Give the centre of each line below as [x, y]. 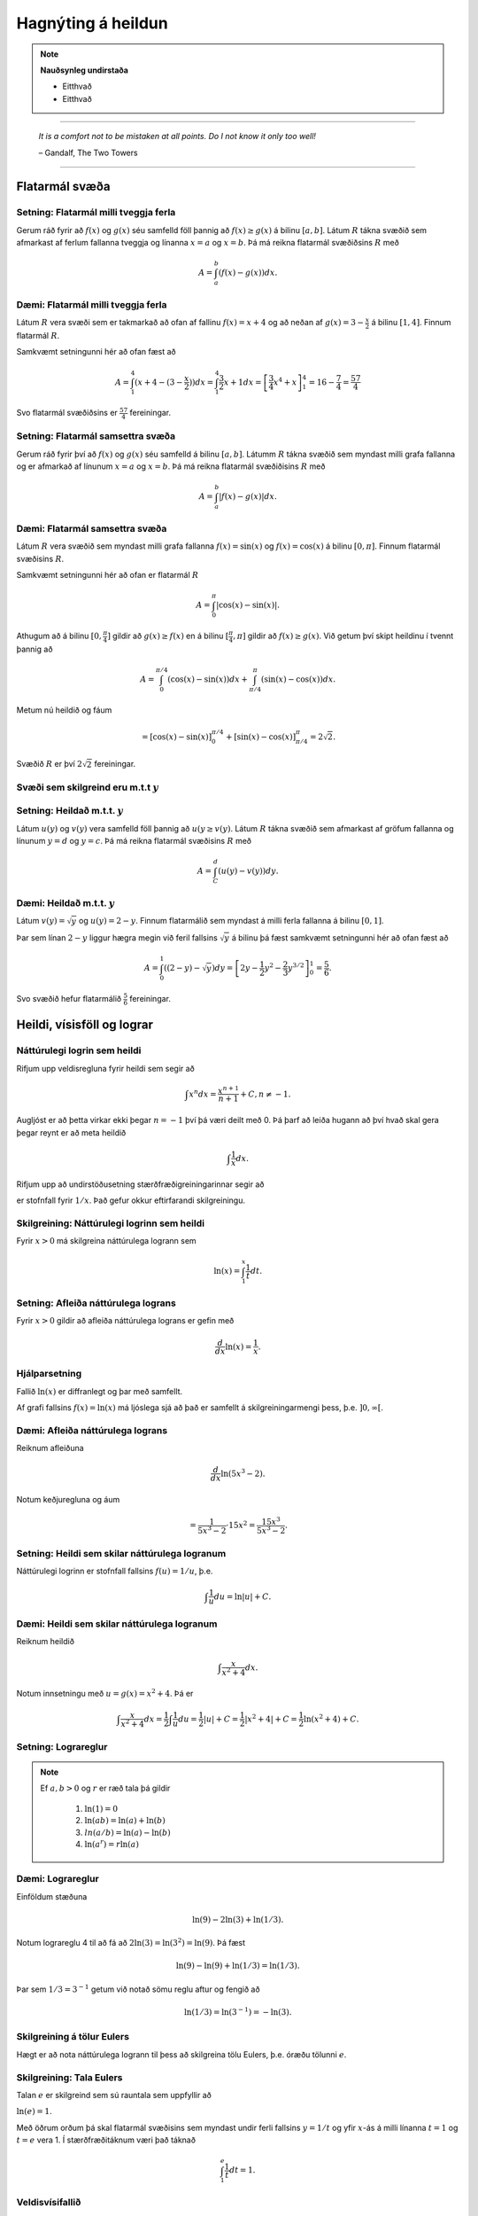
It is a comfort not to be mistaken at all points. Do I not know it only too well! [177, 137]
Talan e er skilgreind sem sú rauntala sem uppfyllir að [114, 2095]
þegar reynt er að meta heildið [71, 1132]
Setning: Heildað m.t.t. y [70, 811]
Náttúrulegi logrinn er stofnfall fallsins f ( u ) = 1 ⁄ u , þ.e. [115, 1571]
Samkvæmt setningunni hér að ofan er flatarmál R [108, 575]
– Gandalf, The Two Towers [88, 152]
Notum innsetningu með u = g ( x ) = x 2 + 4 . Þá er [105, 1693]
